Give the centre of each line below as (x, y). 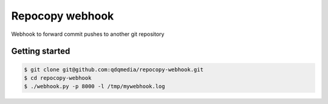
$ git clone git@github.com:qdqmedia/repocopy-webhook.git (114, 69)
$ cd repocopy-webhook (58, 78)
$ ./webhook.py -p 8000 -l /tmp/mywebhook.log (94, 86)
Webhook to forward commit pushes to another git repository (88, 34)
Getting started (41, 51)
